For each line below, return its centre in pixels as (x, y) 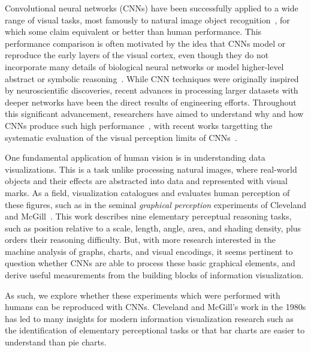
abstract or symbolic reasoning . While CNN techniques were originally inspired (152, 78)
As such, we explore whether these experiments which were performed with (143, 295)
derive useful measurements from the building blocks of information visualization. (154, 275)
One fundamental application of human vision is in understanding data (135, 157)
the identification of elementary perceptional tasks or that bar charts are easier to (155, 330)
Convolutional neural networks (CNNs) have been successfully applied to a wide (152, 8)
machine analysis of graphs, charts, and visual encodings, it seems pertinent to (149, 251)
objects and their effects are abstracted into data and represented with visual (146, 181)
